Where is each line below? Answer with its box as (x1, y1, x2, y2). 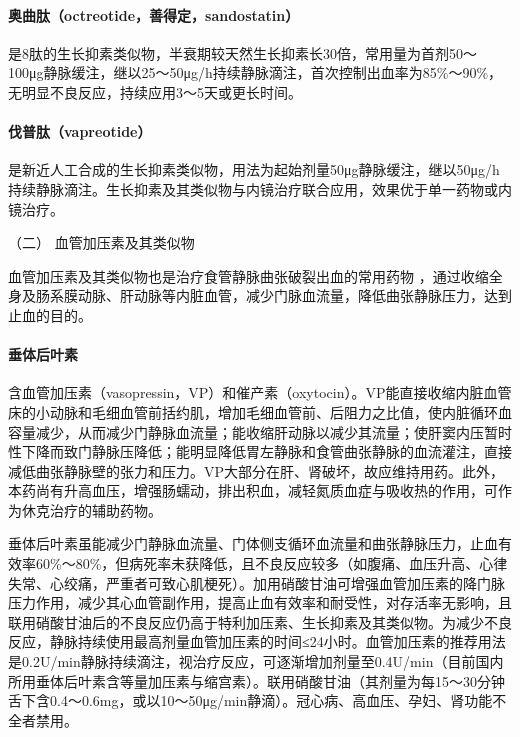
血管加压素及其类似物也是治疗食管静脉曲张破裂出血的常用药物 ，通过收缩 (8, 265, 489, 286)
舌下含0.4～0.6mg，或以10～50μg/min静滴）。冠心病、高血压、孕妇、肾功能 (8, 690, 493, 711)
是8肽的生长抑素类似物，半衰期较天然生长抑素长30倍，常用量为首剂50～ (8, 42, 477, 63)
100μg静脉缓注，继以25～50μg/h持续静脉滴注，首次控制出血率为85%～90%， (8, 62, 503, 83)
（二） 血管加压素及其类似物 (8, 232, 195, 253)
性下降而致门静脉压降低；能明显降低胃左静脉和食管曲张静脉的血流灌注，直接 (8, 441, 512, 462)
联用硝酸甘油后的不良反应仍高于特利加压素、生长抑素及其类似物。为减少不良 (8, 611, 512, 632)
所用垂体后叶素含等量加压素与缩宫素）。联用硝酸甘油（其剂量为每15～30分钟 (8, 670, 505, 691)
